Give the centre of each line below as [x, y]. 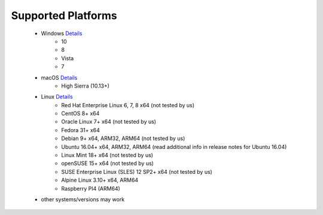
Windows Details [62, 33]
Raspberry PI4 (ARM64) [91, 188]
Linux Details [57, 97]
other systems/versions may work [83, 199]
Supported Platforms [64, 15]
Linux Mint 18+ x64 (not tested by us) [107, 155]
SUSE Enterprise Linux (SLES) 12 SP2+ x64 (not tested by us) [137, 172]
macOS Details [59, 77]
